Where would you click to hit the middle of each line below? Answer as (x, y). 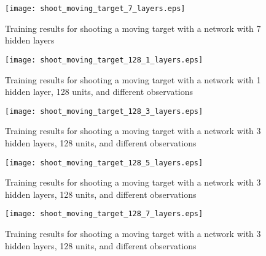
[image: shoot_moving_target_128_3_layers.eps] (104, 111)
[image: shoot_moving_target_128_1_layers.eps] (104, 60)
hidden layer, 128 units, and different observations (99, 92)
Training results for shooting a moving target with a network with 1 (133, 79)
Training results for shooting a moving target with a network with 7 (133, 28)
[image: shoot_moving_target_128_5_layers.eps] (104, 163)
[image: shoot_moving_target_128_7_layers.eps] (104, 214)
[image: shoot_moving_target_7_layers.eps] (95, 9)
